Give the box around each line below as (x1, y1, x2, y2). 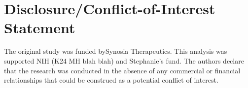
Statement (4, 18, 75, 38)
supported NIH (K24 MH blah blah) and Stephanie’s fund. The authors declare (4, 55, 244, 66)
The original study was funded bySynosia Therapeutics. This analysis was (4, 46, 227, 56)
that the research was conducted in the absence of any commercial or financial (4, 65, 241, 75)
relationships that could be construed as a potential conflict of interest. (4, 75, 218, 85)
